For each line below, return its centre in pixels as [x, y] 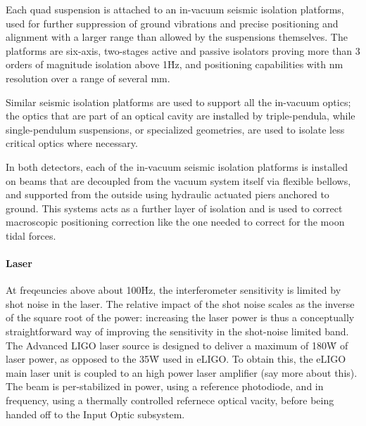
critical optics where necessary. [72, 143]
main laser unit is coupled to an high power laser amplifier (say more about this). [182, 372]
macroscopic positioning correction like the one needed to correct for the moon [175, 222]
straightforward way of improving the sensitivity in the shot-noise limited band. [177, 331]
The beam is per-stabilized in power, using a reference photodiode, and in [165, 386]
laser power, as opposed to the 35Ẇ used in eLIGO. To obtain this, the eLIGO [176, 359]
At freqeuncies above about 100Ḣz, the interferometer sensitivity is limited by [173, 290]
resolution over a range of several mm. [88, 78]
